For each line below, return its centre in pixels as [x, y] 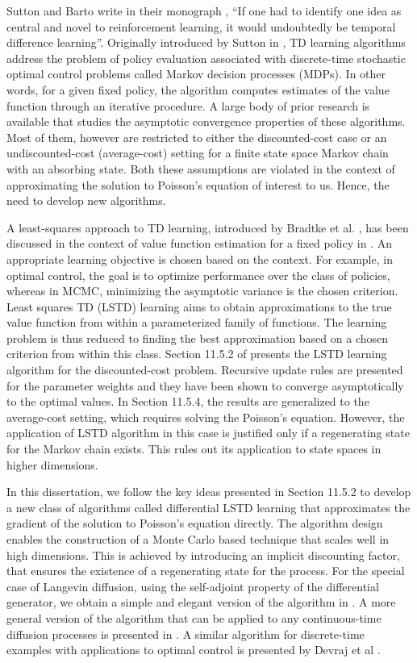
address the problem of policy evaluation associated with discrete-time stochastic [206, 58]
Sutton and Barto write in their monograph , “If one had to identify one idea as [204, 10]
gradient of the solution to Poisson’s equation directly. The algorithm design [195, 523]
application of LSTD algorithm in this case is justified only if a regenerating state [208, 433]
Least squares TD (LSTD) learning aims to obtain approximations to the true [199, 306]
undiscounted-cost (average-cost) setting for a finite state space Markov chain [198, 153]
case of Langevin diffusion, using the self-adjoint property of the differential [193, 586]
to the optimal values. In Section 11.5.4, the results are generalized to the [188, 401]
